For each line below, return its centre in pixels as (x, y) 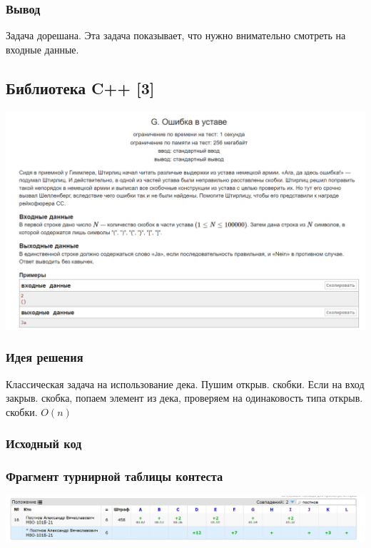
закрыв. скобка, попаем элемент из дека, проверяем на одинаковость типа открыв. (184, 398)
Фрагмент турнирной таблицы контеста (115, 476)
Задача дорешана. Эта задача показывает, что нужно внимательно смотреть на (176, 35)
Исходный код (44, 443)
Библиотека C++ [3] (80, 87)
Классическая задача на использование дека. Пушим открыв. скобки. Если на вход (185, 384)
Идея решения (45, 357)
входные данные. (42, 49)
